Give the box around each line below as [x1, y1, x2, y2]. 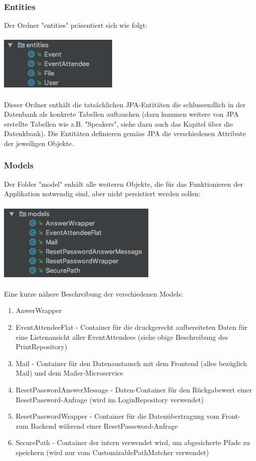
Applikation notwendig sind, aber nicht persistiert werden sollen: [4, 188, 201, 199]
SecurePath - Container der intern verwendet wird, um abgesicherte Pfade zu [15, 437, 250, 448]
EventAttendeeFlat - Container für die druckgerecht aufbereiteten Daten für [15, 321, 248, 332]
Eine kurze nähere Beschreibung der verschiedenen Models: [4, 288, 183, 299]
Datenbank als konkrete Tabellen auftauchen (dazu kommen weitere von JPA [4, 109, 239, 119]
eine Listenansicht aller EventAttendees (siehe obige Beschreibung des [15, 331, 228, 342]
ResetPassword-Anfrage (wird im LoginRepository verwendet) [15, 394, 204, 404]
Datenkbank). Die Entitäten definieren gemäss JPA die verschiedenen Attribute [4, 128, 246, 139]
